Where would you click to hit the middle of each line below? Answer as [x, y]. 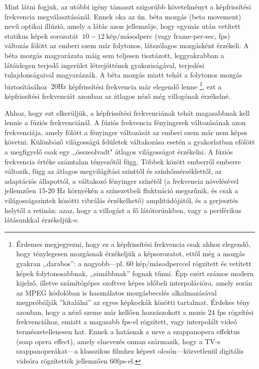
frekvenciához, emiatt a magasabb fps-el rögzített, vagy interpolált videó [127, 322]
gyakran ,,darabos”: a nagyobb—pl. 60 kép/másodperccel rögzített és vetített [134, 263]
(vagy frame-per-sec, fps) [192, 36]
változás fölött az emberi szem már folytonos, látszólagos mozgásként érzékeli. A [127, 45]
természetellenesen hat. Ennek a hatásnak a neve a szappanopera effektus [128, 332]
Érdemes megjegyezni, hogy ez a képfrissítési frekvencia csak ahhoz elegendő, [133, 244]
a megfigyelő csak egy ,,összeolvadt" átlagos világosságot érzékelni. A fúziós [119, 151]
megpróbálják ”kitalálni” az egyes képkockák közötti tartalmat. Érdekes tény [133, 302]
